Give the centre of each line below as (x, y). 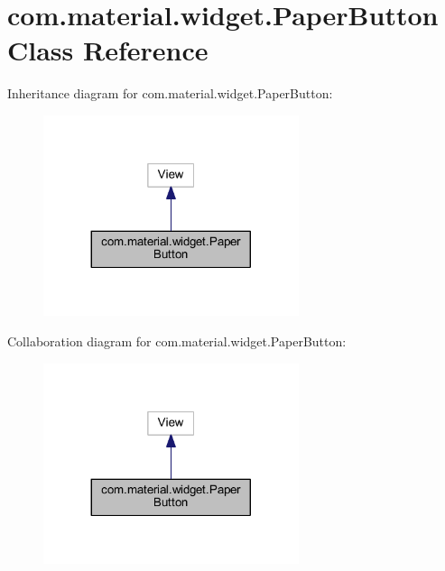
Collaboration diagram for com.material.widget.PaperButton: (177, 341)
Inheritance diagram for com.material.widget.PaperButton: (170, 93)
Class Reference (108, 50)
